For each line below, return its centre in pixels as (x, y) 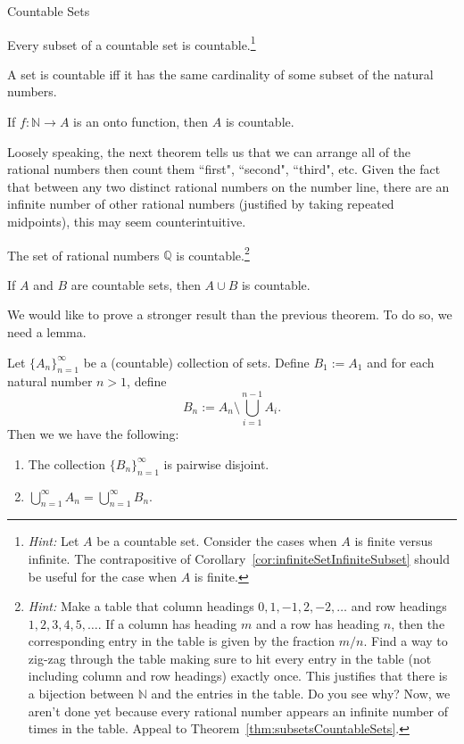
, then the (418, 623)
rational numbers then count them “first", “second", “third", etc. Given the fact (224, 169)
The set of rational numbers (83, 255)
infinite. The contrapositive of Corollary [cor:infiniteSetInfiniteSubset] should (239, 558)
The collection (67, 463)
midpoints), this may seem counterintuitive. (127, 221)
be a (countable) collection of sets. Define (196, 362)
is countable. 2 (213, 253)
